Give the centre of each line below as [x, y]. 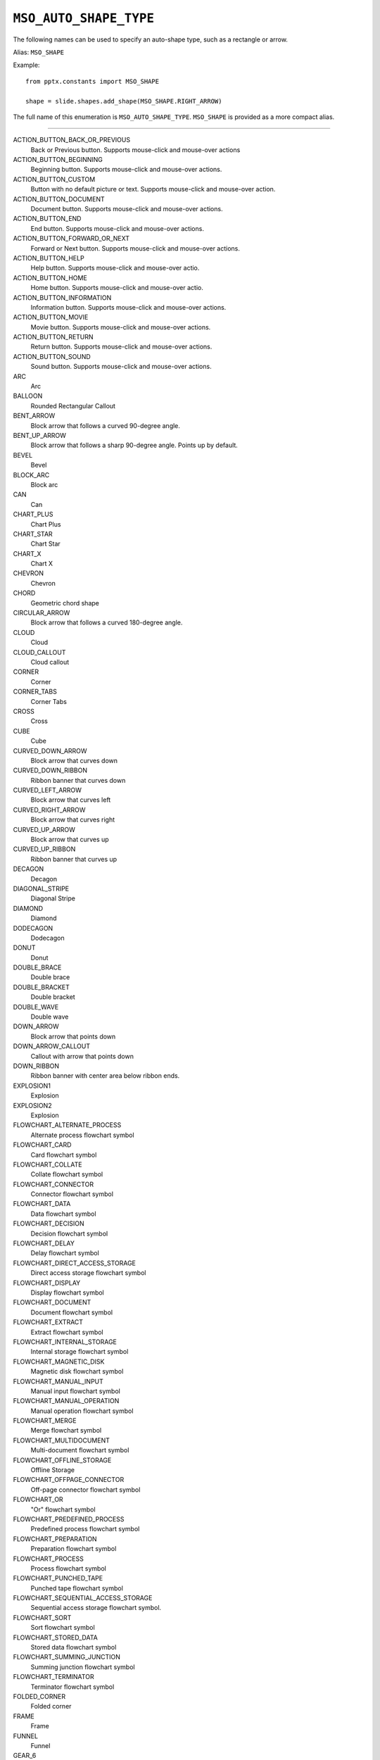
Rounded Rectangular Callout [73, 406]
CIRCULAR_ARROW [42, 613]
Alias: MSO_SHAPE [39, 52]
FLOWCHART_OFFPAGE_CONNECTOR [69, 1480]
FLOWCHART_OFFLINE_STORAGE [62, 1460]
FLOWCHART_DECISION [49, 1224]
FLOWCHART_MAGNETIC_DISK [59, 1362]
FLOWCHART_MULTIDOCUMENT [62, 1440]
